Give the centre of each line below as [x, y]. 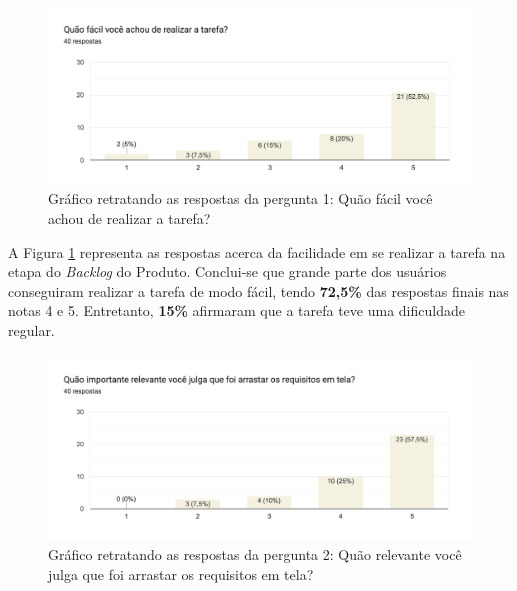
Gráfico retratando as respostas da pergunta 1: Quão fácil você [240, 198]
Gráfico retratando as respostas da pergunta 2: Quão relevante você [255, 554]
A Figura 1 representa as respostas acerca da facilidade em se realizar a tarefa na [257, 251]
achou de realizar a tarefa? [129, 217]
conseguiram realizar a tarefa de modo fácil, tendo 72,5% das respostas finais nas [258, 290]
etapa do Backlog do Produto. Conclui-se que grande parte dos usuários [227, 271]
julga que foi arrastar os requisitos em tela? [181, 573]
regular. [31, 329]
